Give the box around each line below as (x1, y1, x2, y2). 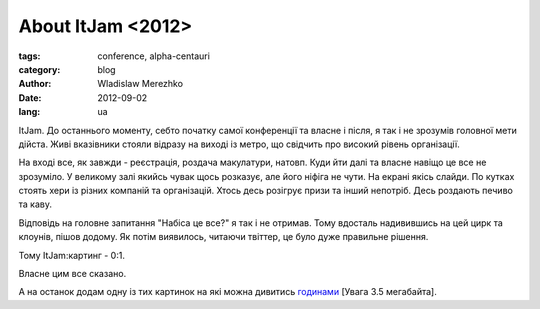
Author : (18, 78, 52, 90)
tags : (18, 50, 41, 62)
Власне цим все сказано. (18, 268, 127, 280)
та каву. (18, 198, 52, 210)
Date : (18, 91, 42, 104)
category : (18, 63, 61, 75)
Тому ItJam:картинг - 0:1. (18, 249, 125, 261)
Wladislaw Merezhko (97, 78, 184, 90)
